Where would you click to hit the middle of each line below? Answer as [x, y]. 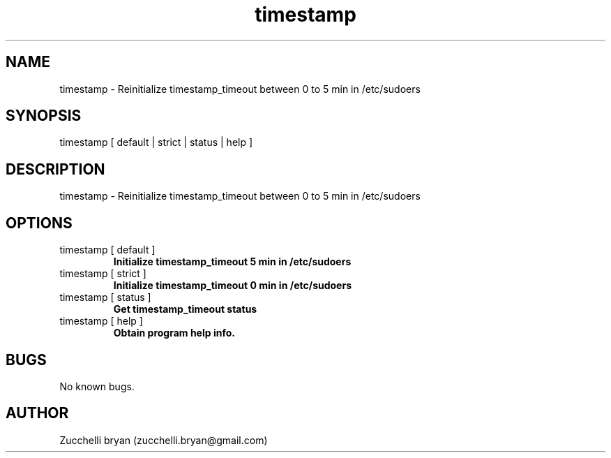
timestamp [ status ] [105, 297]
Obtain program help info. [174, 333]
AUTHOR [37, 413]
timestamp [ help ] [101, 321]
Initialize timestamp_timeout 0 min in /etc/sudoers [232, 286]
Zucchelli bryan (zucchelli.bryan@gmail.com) [164, 440]
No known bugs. [97, 386]
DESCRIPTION [55, 169]
